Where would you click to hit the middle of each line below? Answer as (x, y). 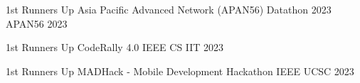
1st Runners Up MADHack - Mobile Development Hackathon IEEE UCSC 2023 (180, 71)
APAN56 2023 (37, 23)
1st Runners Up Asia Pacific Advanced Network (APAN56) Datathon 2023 (169, 9)
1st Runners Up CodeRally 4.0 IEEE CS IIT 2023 (115, 47)
